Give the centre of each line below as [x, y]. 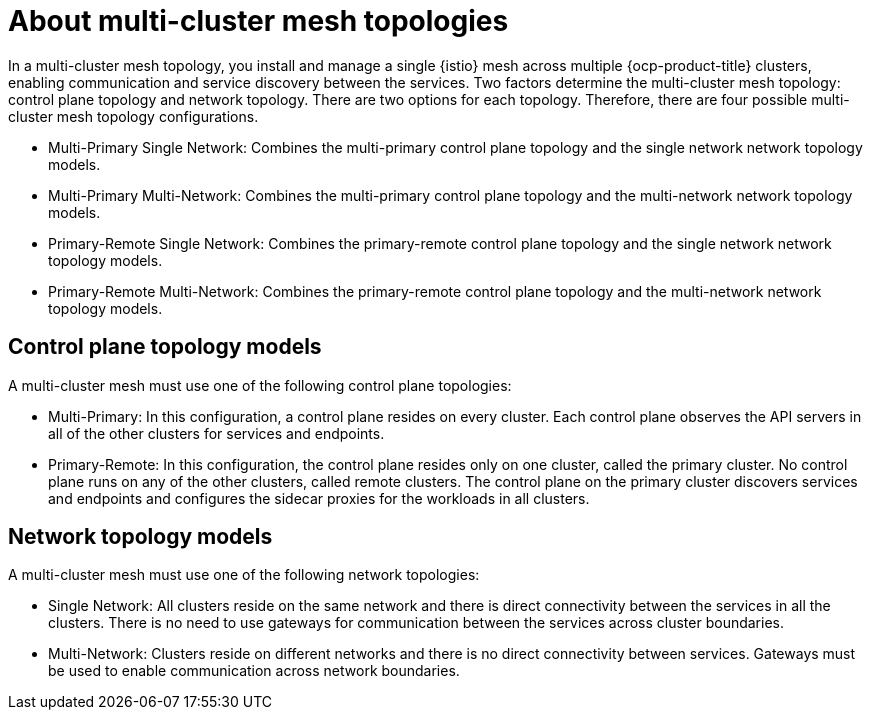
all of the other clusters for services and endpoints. [216, 433]
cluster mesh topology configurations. [133, 116]
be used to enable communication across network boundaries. [254, 671]
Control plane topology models [165, 347]
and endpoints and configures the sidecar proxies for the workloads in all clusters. [319, 498]
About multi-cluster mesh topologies [258, 21]
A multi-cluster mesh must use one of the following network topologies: [244, 575]
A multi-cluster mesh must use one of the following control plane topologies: [260, 385]
